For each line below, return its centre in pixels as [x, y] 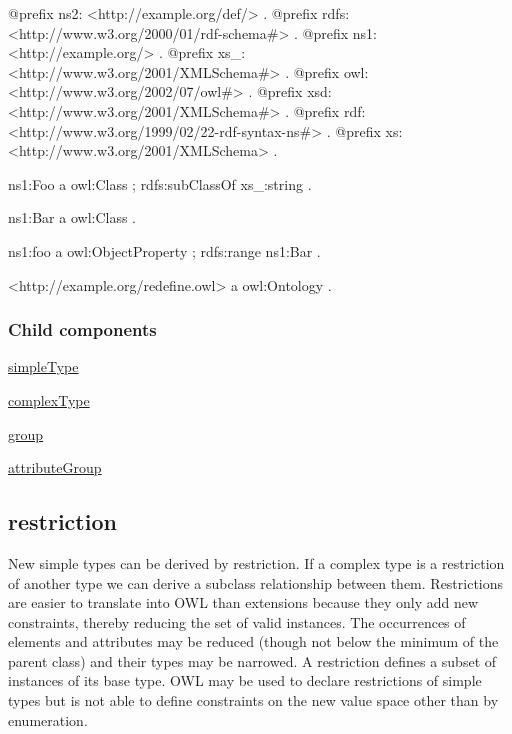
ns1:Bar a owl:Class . [72, 217]
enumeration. [48, 719]
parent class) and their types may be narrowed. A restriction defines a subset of [252, 660]
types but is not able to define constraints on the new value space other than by [253, 700]
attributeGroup [55, 467]
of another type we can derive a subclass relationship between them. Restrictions [256, 582]
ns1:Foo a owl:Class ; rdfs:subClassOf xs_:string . [160, 183]
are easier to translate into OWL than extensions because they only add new [243, 602]
